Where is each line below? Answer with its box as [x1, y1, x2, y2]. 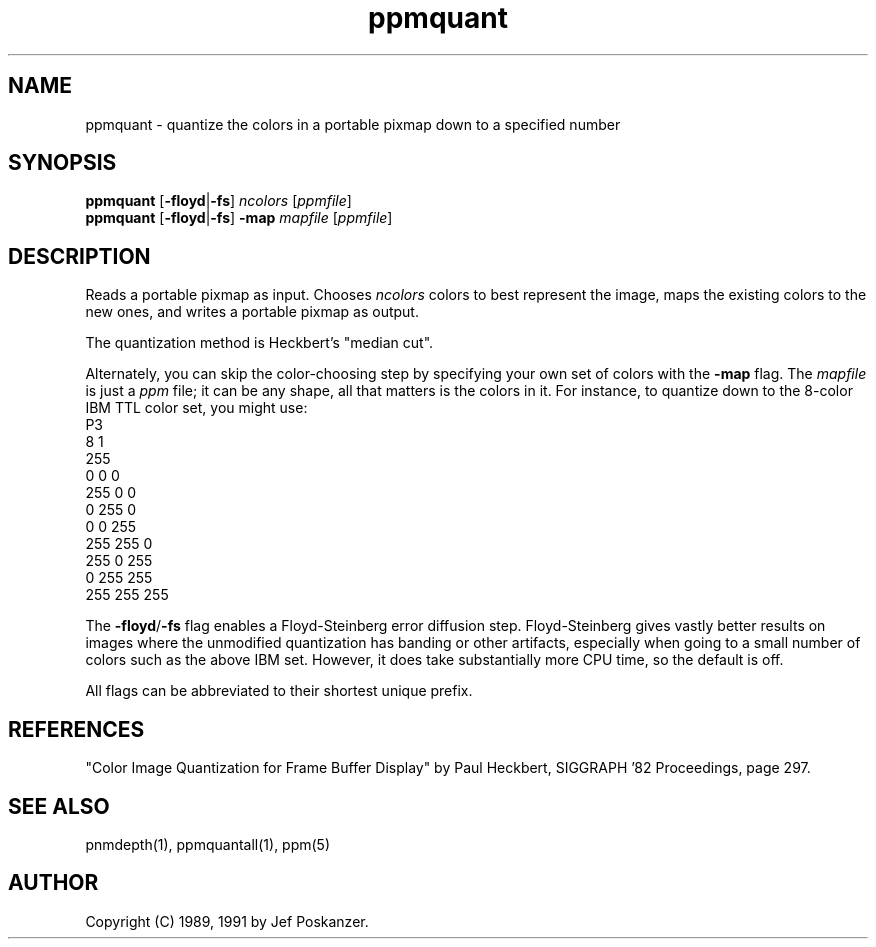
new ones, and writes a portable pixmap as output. [85, 303, 419, 321]
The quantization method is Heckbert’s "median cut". [85, 334, 434, 352]
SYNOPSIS [8, 150, 117, 176]
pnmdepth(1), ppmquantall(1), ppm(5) [85, 835, 331, 853]
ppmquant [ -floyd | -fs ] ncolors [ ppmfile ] [85, 192, 352, 210]
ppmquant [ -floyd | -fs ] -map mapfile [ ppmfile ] [85, 209, 393, 227]
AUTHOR [8, 870, 99, 896]
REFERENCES [8, 716, 145, 742]
